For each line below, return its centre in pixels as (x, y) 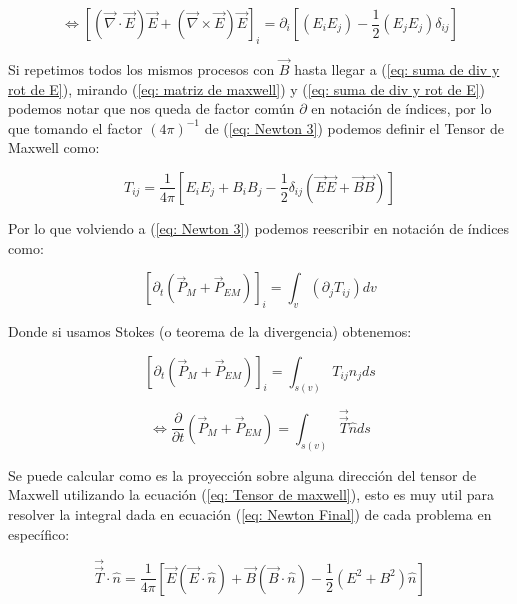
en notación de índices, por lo (401, 108)
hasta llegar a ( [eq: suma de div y (397, 69)
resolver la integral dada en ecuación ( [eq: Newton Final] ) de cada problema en (250, 513)
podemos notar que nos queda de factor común (151, 108)
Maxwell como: (54, 147)
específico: (39, 533)
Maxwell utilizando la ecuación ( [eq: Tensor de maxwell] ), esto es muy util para (251, 494)
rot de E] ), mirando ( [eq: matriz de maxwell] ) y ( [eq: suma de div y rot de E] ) (247, 88)
